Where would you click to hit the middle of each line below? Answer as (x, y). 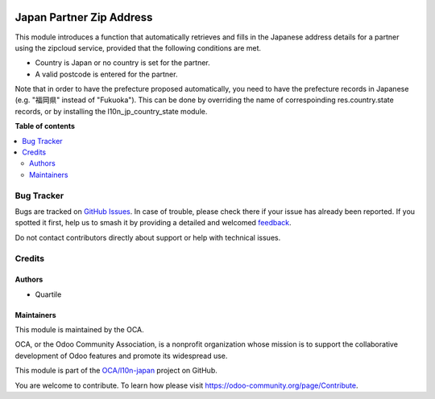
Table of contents (45, 126)
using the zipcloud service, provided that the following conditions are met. (138, 47)
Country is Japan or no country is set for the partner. (123, 63)
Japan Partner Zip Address (84, 17)
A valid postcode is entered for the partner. (106, 74)
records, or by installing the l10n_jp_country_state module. (111, 111)
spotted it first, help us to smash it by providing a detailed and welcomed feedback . (153, 223)
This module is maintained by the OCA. (79, 330)
